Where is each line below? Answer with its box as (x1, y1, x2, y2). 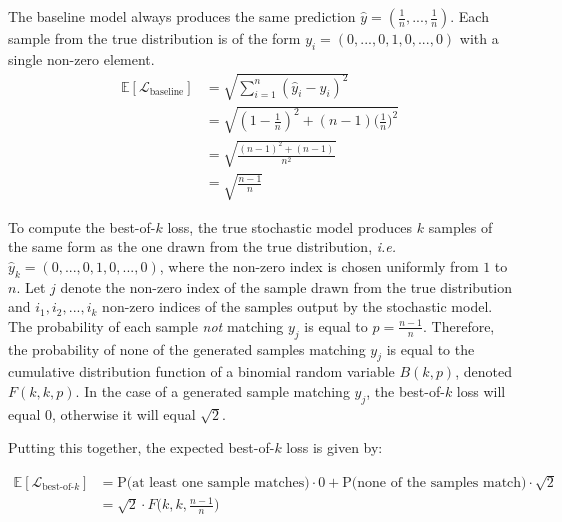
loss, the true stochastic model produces (167, 216, 413, 237)
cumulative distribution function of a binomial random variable (8, 361, 395, 382)
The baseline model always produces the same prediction (8, 6, 356, 26)
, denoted (455, 361, 512, 382)
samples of (428, 216, 493, 237)
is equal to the (386, 338, 475, 359)
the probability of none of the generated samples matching (8, 338, 366, 359)
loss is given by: (286, 437, 383, 458)
